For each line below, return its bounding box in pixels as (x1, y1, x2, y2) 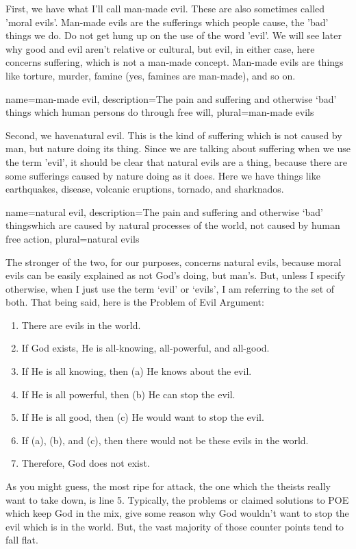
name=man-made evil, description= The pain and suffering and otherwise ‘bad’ (5, 91, 337, 106)
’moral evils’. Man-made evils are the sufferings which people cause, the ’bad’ (5, 14, 329, 29)
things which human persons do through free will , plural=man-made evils (5, 105, 314, 119)
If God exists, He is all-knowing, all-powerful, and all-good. (21, 341, 270, 355)
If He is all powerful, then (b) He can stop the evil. (21, 387, 236, 401)
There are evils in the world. (21, 317, 141, 332)
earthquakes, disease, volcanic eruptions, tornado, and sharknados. (5, 182, 284, 196)
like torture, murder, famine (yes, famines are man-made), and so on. (5, 68, 296, 82)
